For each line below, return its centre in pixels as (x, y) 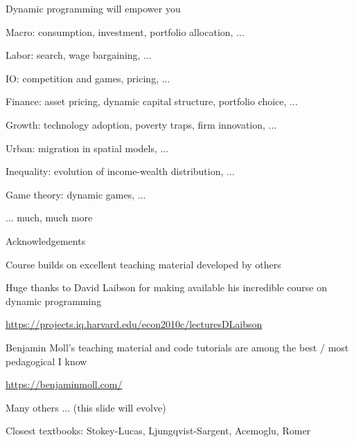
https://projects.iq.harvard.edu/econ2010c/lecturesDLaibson (134, 324)
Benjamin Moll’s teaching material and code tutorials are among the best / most (177, 347)
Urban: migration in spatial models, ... (87, 148)
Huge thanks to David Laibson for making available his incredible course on (167, 287)
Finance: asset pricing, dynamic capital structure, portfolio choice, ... (152, 101)
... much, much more (49, 218)
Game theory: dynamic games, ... (76, 194)
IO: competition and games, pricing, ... (88, 78)
